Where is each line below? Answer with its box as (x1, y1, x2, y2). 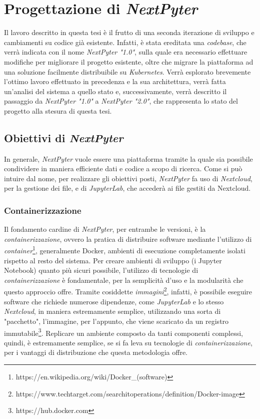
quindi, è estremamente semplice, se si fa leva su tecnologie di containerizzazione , (4, 337, 252, 347)
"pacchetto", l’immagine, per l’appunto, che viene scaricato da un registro (4, 315, 229, 326)
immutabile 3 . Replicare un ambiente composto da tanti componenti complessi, (4, 326, 243, 338)
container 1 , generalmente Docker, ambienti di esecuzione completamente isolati (4, 244, 245, 256)
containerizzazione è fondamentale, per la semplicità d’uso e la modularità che (4, 274, 243, 285)
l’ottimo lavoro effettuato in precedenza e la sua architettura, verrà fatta (4, 76, 226, 87)
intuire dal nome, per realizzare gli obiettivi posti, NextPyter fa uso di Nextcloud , (4, 173, 252, 183)
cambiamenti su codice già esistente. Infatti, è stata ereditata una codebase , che (4, 37, 246, 47)
